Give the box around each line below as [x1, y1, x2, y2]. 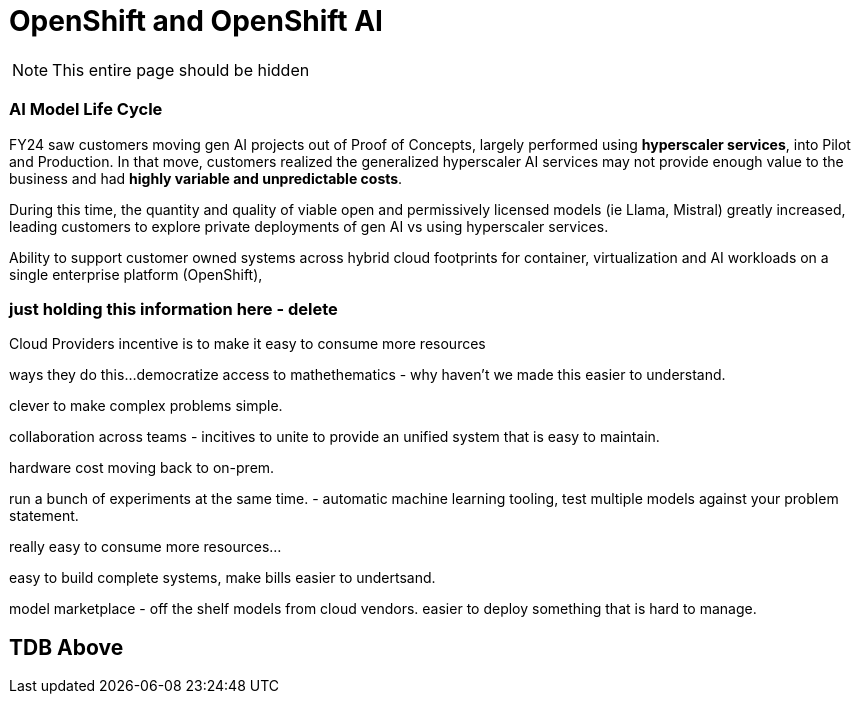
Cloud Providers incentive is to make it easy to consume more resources [9, 335, 486, 353]
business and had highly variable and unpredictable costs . [9, 169, 403, 187]
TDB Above [9, 634, 124, 660]
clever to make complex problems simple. [9, 397, 283, 415]
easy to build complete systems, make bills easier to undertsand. [9, 569, 436, 587]
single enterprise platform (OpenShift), [9, 265, 263, 283]
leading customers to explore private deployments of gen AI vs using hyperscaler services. [9, 217, 609, 235]
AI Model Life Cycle [9, 99, 163, 120]
